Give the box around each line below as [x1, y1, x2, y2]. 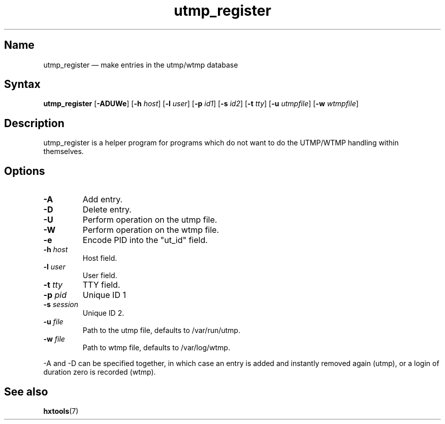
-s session [43, 300, 79, 309]
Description [4, 116, 65, 130]
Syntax [4, 78, 41, 91]
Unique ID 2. [82, 309, 124, 318]
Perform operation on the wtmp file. [82, 225, 219, 235]
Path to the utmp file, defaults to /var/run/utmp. [82, 326, 240, 335]
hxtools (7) [43, 406, 79, 415]
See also [4, 385, 48, 398]
